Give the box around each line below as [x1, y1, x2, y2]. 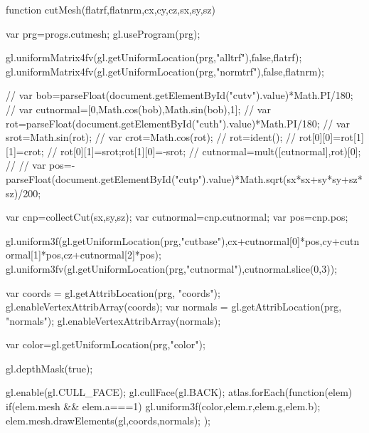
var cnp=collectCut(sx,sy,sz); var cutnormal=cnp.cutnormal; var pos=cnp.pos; [6, 209, 348, 224]
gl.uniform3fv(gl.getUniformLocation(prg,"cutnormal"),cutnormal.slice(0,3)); [6, 261, 338, 276]
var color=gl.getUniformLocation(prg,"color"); [6, 337, 205, 352]
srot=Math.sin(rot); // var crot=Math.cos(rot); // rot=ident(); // [6, 130, 296, 145]
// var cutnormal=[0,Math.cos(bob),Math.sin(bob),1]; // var [6, 101, 271, 116]
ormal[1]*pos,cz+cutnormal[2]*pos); [6, 247, 161, 262]
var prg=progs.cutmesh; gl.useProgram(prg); [6, 26, 200, 41]
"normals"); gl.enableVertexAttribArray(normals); [6, 313, 221, 328]
